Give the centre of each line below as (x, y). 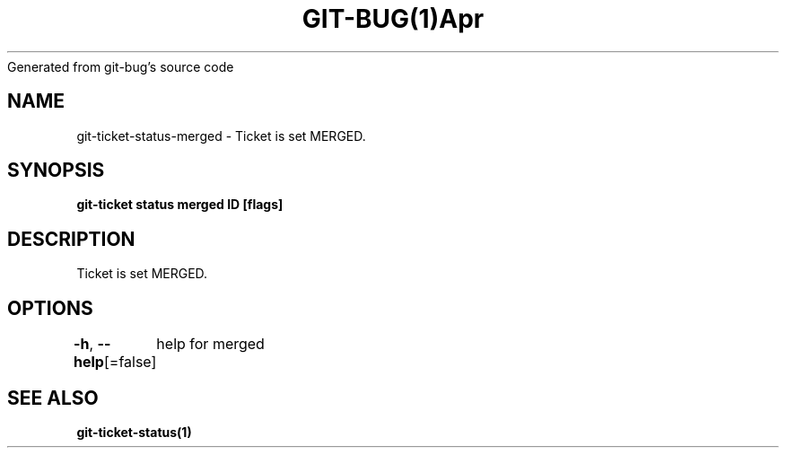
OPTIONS (50, 308)
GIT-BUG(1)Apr (393, 19)
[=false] (130, 362)
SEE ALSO (53, 398)
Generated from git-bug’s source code (121, 66)
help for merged (210, 344)
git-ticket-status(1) (134, 432)
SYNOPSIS (56, 171)
